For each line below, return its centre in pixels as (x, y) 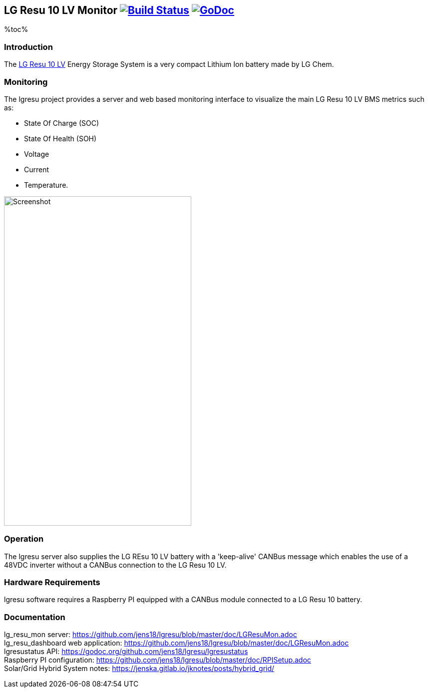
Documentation (35, 617)
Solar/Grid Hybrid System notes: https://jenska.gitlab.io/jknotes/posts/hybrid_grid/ (139, 669)
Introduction (28, 47)
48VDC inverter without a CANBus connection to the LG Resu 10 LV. (115, 565)
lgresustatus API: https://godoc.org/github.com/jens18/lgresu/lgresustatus (126, 652)
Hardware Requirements (52, 582)
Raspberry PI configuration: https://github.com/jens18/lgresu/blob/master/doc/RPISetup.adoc (158, 660)
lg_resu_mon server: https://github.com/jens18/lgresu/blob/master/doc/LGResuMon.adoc (151, 635)
